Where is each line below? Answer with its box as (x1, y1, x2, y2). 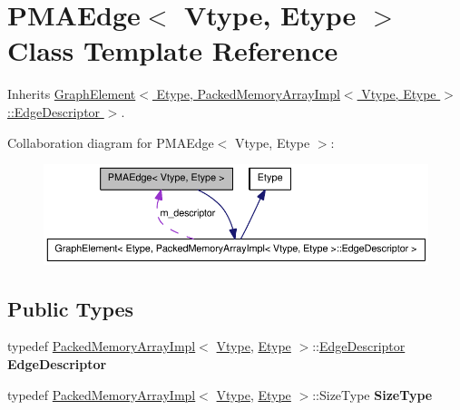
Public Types (7, 294, 134, 322)
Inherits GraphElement (7, 84, 136, 103)
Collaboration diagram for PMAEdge (7, 132, 214, 151)
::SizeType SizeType (312, 385, 433, 404)
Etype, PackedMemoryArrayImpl (156, 84, 340, 103)
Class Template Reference (7, 32, 338, 69)
